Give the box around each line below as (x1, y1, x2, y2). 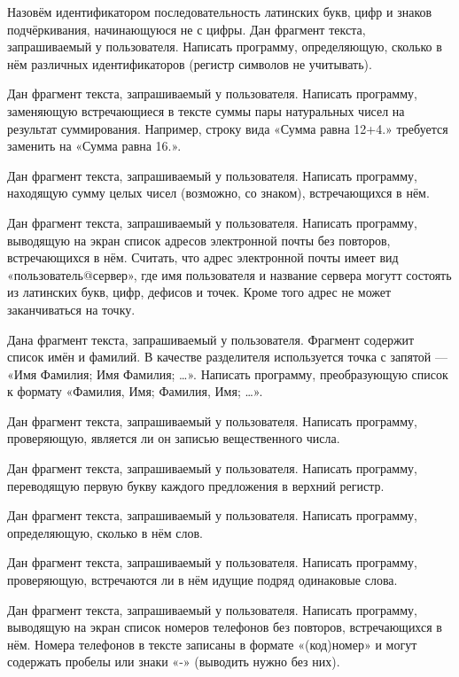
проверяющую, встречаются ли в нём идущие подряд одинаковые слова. (7, 571, 398, 589)
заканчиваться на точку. (7, 300, 136, 318)
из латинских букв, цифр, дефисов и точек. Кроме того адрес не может (7, 283, 392, 301)
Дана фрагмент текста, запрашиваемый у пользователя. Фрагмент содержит (7, 330, 415, 348)
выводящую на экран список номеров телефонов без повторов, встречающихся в (7, 618, 442, 636)
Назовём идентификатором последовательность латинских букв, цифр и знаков (7, 3, 432, 20)
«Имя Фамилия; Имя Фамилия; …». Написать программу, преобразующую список (7, 364, 448, 383)
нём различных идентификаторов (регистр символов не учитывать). (7, 54, 372, 73)
